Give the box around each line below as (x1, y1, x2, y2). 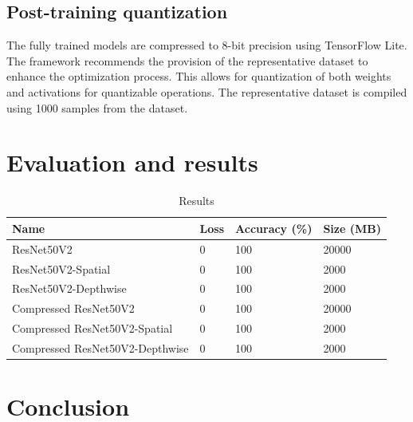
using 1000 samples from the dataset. (6, 99, 188, 116)
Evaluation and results (6, 146, 258, 179)
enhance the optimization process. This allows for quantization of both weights (6, 68, 391, 85)
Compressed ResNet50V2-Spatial (12, 320, 173, 337)
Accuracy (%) (235, 219, 313, 236)
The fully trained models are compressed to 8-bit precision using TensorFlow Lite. (6, 37, 407, 53)
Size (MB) (323, 219, 381, 236)
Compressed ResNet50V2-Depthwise (12, 339, 189, 356)
